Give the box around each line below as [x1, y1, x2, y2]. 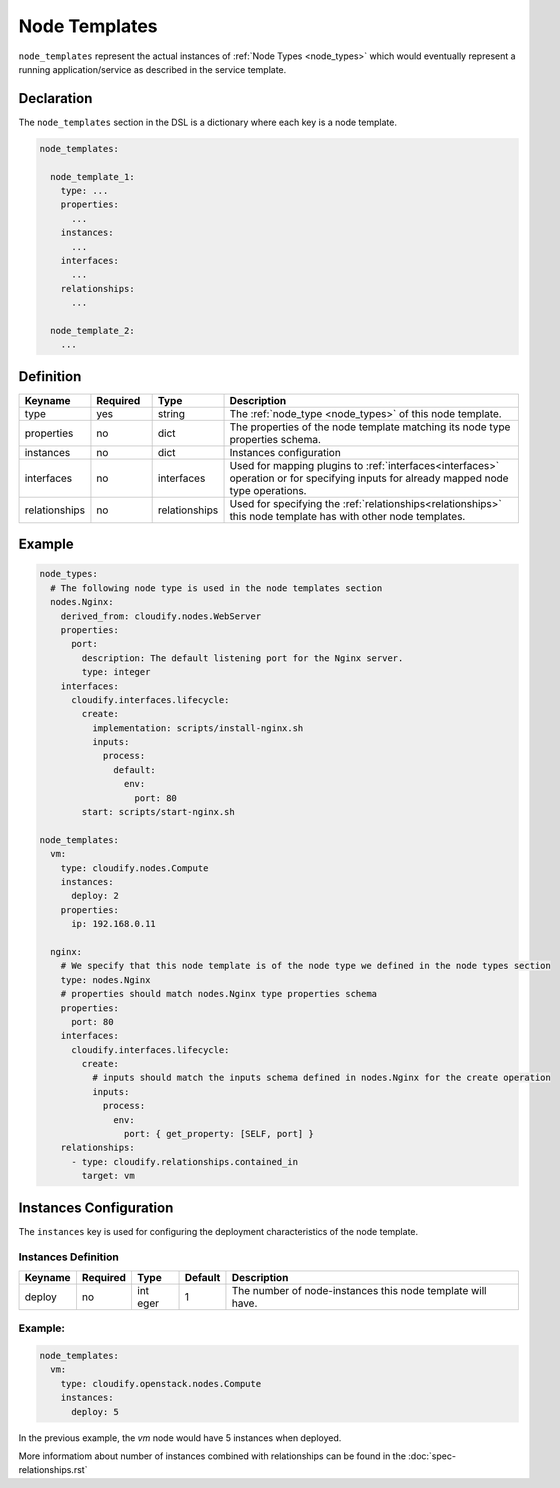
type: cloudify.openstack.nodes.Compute [60, 1378, 262, 1389]
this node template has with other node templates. [229, 509, 466, 523]
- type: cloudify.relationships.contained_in [71, 1156, 299, 1167]
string [157, 406, 185, 420]
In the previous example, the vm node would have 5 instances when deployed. [18, 1431, 342, 1444]
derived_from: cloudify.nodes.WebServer [60, 610, 262, 622]
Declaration [18, 90, 93, 107]
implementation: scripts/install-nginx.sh [91, 722, 304, 734]
